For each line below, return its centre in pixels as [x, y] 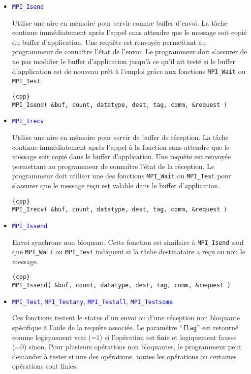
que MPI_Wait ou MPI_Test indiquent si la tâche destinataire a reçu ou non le [129, 252]
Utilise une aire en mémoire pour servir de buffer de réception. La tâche [120, 137]
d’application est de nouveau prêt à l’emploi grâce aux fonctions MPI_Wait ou [129, 71]
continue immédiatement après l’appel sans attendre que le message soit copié [129, 32]
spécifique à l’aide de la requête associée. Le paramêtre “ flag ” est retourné [125, 327]
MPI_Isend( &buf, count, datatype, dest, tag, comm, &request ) [120, 105]
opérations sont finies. [45, 366]
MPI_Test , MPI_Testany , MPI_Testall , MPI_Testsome [93, 301]
